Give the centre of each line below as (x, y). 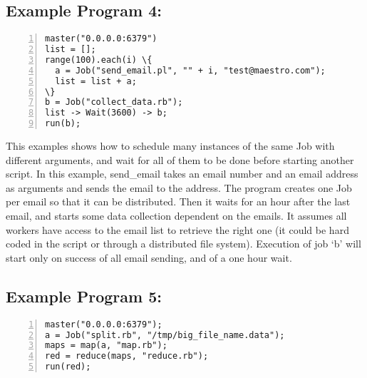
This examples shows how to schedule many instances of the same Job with (170, 146)
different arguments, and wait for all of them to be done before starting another (180, 159)
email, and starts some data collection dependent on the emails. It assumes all (176, 216)
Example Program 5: (84, 296)
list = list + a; (96, 81)
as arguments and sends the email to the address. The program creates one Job (179, 187)
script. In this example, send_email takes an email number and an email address (182, 174)
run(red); (68, 367)
